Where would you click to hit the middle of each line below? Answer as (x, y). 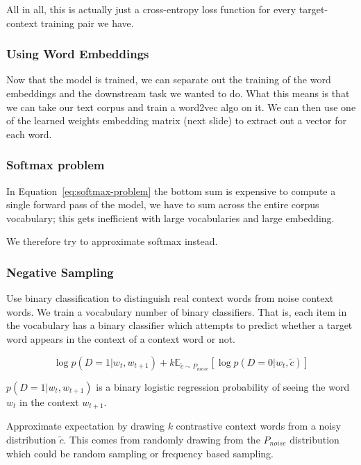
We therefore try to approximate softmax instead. (112, 241)
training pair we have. (87, 23)
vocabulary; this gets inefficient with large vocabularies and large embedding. (170, 218)
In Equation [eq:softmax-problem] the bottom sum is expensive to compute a (171, 191)
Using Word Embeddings (78, 54)
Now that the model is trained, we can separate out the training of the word (169, 79)
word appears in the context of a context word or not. (121, 338)
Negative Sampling (60, 272)
